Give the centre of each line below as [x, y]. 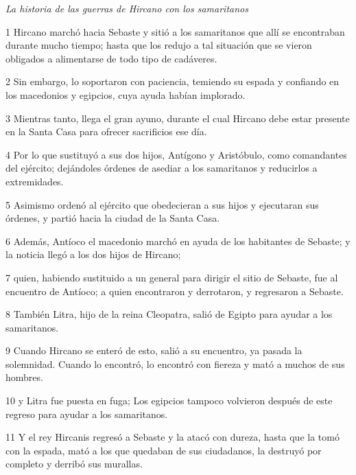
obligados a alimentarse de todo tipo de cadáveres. [111, 58]
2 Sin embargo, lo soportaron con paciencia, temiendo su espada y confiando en [173, 81]
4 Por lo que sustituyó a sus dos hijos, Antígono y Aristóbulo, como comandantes [176, 154]
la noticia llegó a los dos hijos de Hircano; [93, 254]
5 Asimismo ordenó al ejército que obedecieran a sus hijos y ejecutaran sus [162, 204]
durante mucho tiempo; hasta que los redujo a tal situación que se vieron [159, 45]
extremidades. [35, 181]
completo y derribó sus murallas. [74, 464]
